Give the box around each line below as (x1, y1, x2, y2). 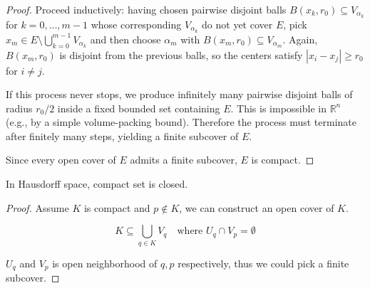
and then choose (90, 31, 161, 46)
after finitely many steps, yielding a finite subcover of (6, 128, 239, 143)
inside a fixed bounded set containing (57, 100, 220, 115)
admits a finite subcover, (130, 152, 237, 167)
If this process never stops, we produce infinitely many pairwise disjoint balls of (6, 87, 353, 102)
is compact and (83, 200, 150, 215)
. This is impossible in (230, 100, 327, 115)
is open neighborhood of (52, 255, 158, 270)
